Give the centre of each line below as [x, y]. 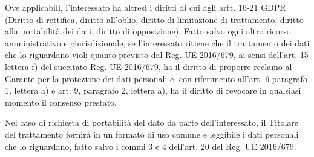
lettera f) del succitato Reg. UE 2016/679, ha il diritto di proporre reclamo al [149, 66]
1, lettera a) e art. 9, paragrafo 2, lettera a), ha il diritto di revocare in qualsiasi [153, 90]
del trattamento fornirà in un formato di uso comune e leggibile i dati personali [152, 134]
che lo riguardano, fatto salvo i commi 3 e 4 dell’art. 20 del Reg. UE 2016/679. [151, 146]
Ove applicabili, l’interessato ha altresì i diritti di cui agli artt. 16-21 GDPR [146, 7]
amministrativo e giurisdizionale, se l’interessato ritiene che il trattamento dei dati [157, 43]
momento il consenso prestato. [61, 102]
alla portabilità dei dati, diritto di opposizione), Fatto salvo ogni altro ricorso [148, 31]
